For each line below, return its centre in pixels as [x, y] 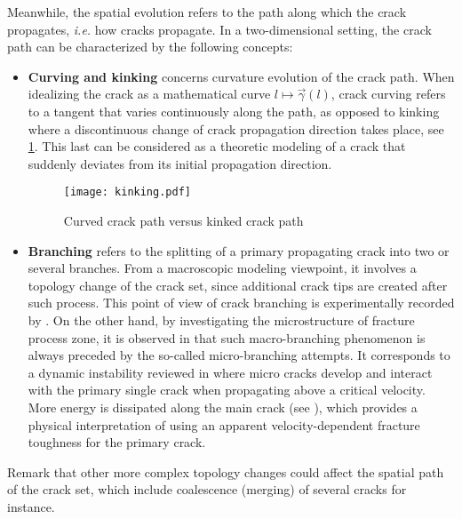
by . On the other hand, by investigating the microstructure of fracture [221, 319]
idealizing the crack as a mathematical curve [149, 94]
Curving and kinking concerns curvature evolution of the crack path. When [241, 76]
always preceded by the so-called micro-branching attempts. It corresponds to [239, 355]
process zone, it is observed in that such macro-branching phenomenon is [227, 337]
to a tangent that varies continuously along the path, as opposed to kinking [234, 111]
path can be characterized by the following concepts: [150, 47]
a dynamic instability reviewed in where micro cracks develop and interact [230, 372]
